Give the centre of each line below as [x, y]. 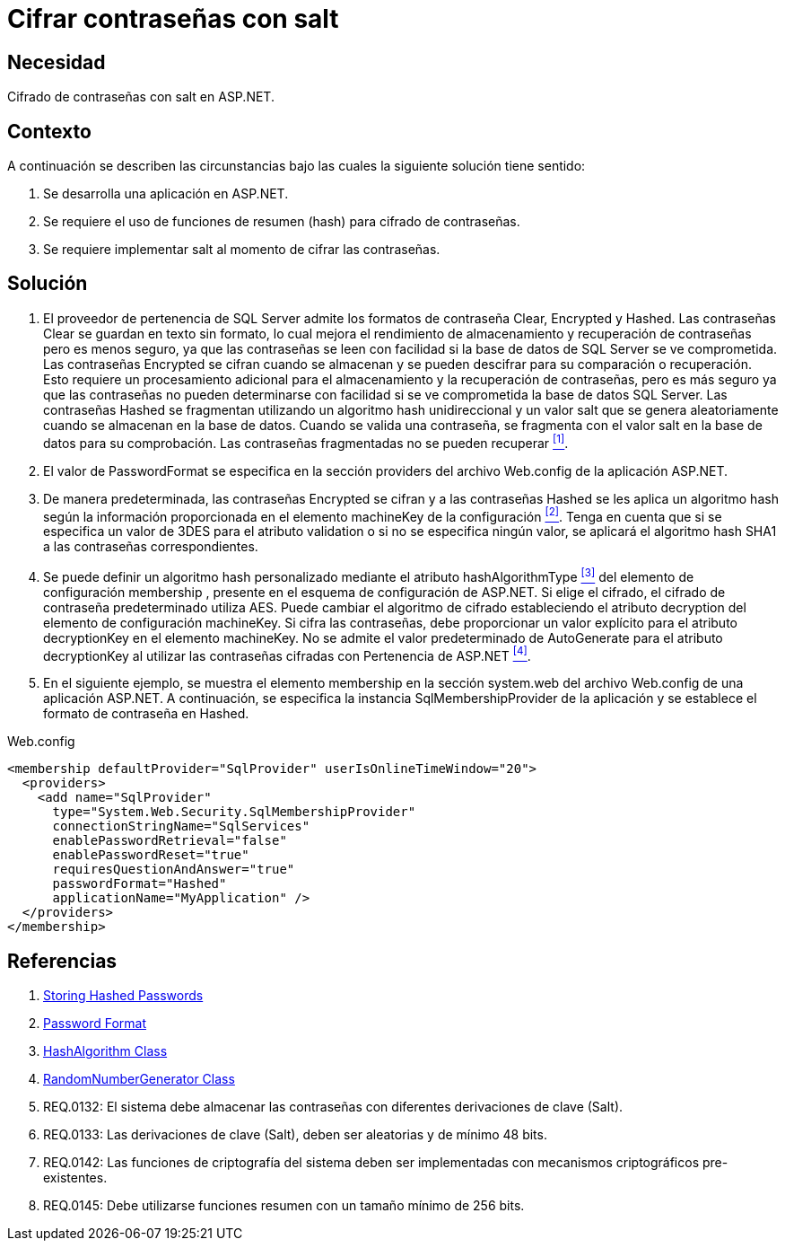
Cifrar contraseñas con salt [173, 19]
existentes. [75, 1178]
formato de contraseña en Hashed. [146, 714]
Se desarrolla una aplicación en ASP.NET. [166, 194]
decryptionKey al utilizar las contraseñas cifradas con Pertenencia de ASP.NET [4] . [287, 654]
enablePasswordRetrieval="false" [170, 841]
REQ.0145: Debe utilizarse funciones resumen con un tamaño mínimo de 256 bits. [284, 1206]
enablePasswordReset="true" [151, 855]
